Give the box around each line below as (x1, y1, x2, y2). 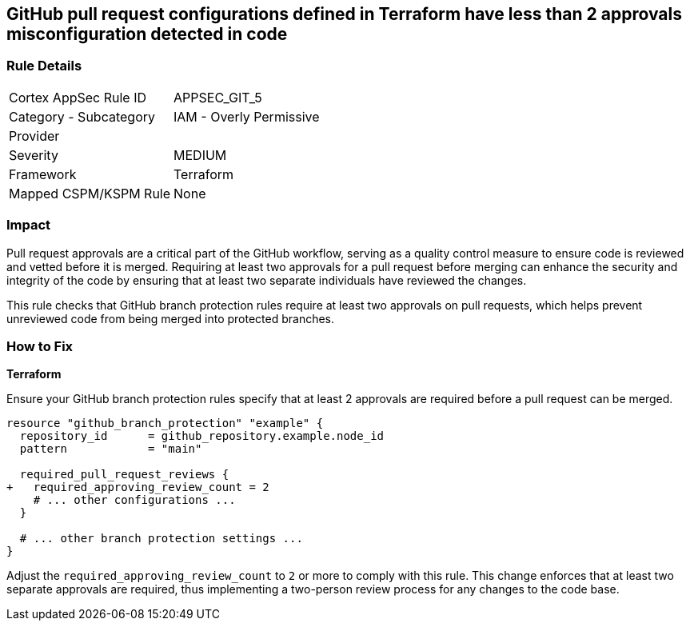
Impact (6, 217, 51, 234)
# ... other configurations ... (33, 493, 236, 507)
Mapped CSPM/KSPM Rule (9, 185, 171, 202)
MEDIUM (173, 146, 227, 163)
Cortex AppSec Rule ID (9, 89, 147, 106)
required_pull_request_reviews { (19, 468, 229, 481)
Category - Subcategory (9, 108, 155, 125)
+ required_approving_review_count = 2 (6, 481, 269, 494)
